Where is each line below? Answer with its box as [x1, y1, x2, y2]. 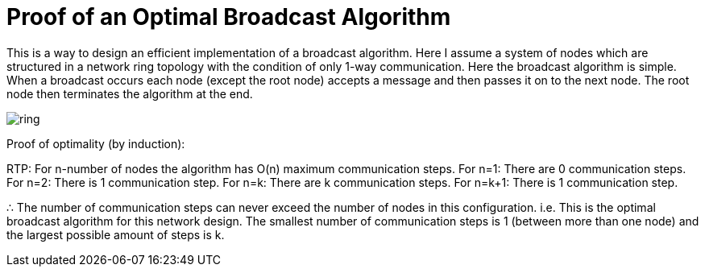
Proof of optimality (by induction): [6, 136, 185, 151]
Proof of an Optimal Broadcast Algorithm [6, 3, 451, 31]
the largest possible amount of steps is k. [6, 227, 225, 242]
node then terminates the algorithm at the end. [6, 86, 253, 101]
